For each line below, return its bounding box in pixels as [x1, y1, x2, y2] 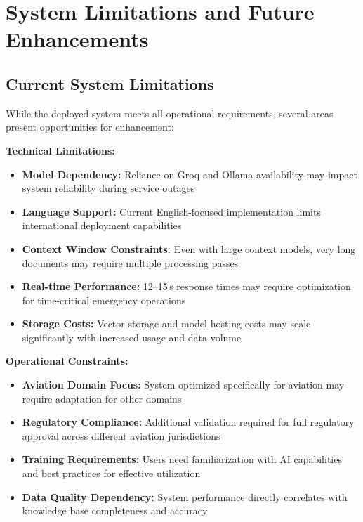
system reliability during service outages [22, 181, 195, 195]
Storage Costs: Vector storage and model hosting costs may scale [22, 316, 311, 331]
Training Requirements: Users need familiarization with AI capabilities [22, 452, 342, 466]
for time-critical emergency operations [22, 292, 186, 307]
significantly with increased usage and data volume [22, 329, 242, 344]
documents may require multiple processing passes [22, 255, 239, 270]
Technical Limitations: [6, 143, 115, 157]
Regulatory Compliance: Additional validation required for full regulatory [22, 415, 355, 429]
